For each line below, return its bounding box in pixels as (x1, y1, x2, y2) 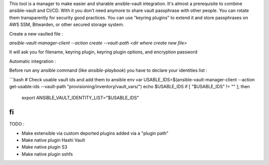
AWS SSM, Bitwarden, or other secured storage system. (9, 21, 125, 27)
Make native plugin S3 (21, 144, 67, 150)
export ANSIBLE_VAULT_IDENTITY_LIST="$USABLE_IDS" (21, 95, 139, 101)
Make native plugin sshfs (21, 151, 73, 157)
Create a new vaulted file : (9, 30, 63, 37)
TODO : (9, 121, 25, 127)
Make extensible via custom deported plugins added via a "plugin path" (21, 130, 169, 136)
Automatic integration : (9, 58, 56, 64)
